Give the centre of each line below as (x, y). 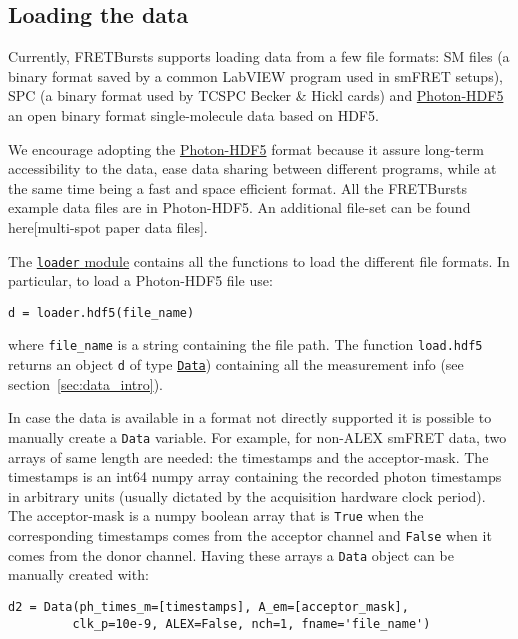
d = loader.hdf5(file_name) (101, 312)
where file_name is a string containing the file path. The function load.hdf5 (245, 344)
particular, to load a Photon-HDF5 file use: (140, 280)
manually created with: (78, 574)
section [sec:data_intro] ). (85, 383)
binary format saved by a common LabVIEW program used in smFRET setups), (256, 75)
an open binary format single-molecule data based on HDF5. (193, 114)
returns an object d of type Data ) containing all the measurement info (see (236, 364)
